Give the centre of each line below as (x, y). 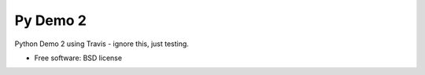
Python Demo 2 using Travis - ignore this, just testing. (102, 44)
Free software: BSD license (78, 58)
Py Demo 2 (50, 20)
